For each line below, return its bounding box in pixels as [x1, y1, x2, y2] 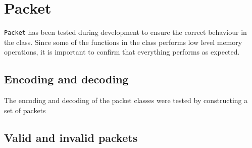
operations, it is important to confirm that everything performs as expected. [4, 46, 240, 57]
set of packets [4, 105, 46, 115]
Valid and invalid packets [4, 129, 138, 145]
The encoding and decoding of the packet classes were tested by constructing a [4, 95, 248, 106]
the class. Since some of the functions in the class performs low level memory [4, 36, 242, 47]
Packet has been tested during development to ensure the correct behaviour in [4, 27, 247, 37]
